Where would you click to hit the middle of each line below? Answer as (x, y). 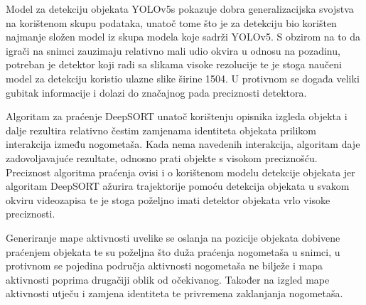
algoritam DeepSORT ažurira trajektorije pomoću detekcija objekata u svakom (178, 186)
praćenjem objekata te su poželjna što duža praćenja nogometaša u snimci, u (173, 251)
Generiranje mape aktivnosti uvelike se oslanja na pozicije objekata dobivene (173, 237)
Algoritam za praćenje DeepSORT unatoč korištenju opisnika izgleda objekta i (177, 116)
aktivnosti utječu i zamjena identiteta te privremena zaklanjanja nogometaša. (174, 293)
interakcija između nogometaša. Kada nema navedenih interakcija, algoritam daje (183, 144)
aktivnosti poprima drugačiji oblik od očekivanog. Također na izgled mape (168, 279)
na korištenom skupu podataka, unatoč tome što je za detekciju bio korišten (171, 22)
